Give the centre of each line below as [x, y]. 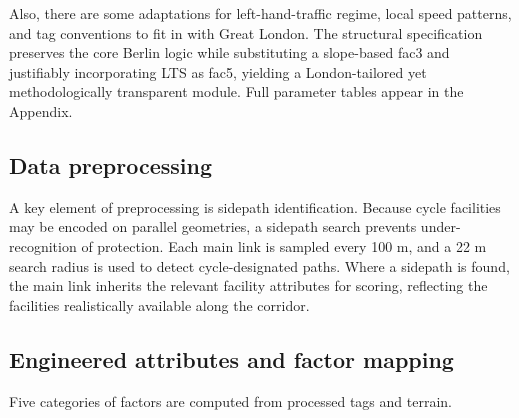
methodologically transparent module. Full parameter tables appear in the [236, 91]
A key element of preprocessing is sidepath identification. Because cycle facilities [255, 206]
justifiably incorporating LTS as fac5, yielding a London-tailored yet [218, 71]
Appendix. [41, 110]
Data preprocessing [111, 164]
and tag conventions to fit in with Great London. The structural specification [246, 32]
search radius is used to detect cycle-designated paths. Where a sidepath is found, [259, 265]
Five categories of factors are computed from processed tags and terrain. [230, 400]
